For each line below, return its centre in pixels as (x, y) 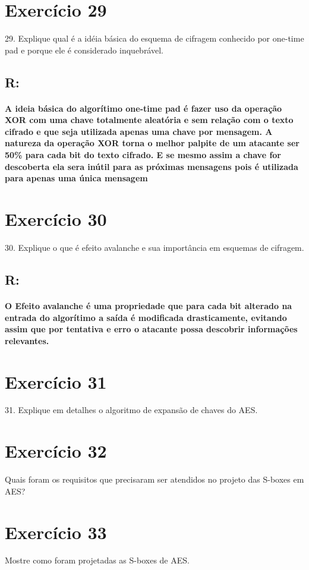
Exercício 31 (56, 381)
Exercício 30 (56, 219)
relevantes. (27, 340)
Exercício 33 (56, 532)
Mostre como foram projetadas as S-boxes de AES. (97, 560)
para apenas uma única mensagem (76, 178)
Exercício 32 (56, 451)
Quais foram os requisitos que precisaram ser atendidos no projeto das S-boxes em (154, 479)
